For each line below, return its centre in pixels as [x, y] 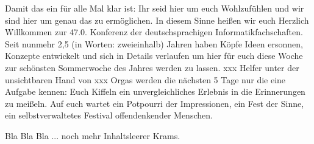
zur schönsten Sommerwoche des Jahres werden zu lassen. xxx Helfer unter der [152, 67]
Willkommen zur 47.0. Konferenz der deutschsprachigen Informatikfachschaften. [154, 32]
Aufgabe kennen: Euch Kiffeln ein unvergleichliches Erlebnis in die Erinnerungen [155, 91]
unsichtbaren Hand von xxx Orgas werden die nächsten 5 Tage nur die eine [145, 79]
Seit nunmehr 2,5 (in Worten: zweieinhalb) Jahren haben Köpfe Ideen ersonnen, [154, 43]
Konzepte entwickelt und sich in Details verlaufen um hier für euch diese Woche [154, 56]
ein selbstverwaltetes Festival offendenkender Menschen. [109, 115]
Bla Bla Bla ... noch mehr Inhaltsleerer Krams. [93, 135]
